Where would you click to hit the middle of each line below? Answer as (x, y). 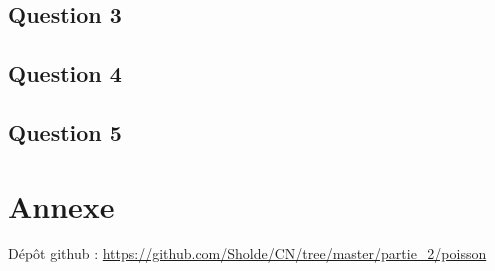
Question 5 (65, 131)
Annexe (61, 205)
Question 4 (65, 73)
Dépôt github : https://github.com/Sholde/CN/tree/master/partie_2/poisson (247, 253)
